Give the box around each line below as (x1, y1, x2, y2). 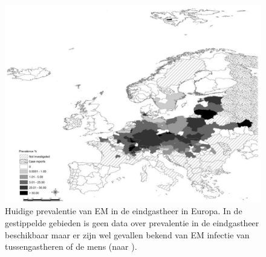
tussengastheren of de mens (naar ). (5, 240, 137, 253)
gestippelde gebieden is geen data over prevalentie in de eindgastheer (5, 216, 259, 229)
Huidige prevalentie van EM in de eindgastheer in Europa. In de (5, 205, 242, 217)
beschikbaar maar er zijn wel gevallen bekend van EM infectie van (5, 228, 250, 241)
